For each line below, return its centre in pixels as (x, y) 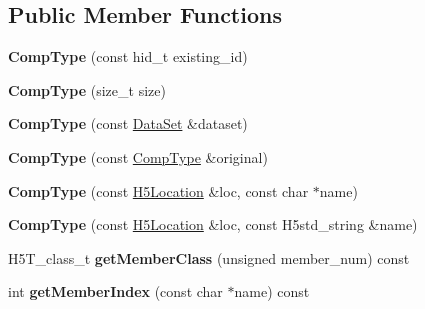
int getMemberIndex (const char (115, 291)
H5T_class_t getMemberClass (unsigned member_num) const (209, 257)
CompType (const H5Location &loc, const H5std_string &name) (213, 224)
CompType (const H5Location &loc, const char (158, 190)
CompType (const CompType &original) (138, 156)
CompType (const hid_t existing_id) (128, 56)
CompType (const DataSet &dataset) (128, 123)
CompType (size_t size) (87, 89)
